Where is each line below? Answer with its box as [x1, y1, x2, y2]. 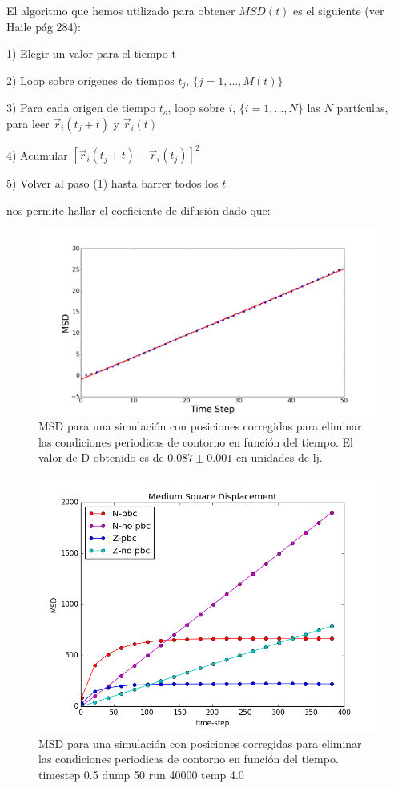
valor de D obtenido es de [38, 449, 164, 466]
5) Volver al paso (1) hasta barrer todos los [6, 175, 219, 192]
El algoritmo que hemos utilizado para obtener [6, 2, 235, 18]
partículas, [336, 99, 388, 116]
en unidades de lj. [235, 449, 323, 466]
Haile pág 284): [6, 18, 81, 34]
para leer [6, 115, 50, 131]
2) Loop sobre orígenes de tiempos [6, 71, 175, 88]
